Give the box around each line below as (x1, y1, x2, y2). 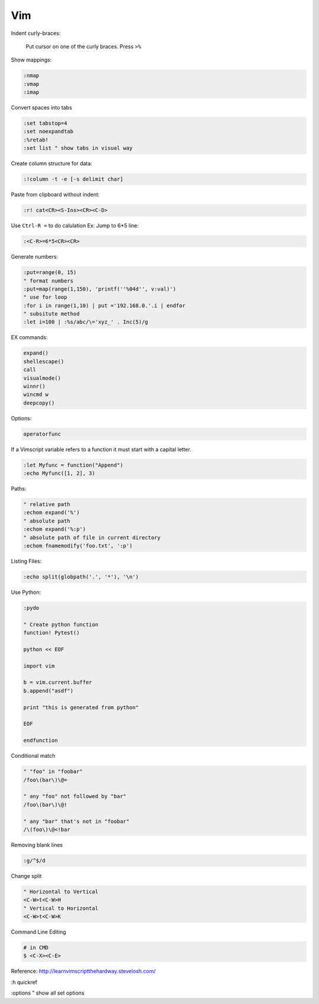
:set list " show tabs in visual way (23, 145, 133, 152)
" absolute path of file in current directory (23, 534, 161, 541)
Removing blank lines (11, 841, 63, 848)
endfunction (23, 737, 58, 744)
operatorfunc (23, 430, 61, 437)
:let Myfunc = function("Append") (23, 462, 123, 468)
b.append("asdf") (23, 687, 74, 694)
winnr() (23, 382, 45, 390)
